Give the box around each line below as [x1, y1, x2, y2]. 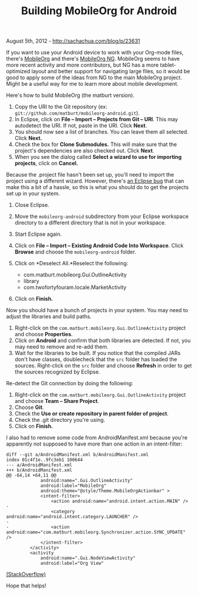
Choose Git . [14, 404, 44, 411]
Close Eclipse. [14, 201, 49, 209]
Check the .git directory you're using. [14, 417, 105, 424]
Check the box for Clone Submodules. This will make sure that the [14, 141, 177, 148]
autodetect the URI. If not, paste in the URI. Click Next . [14, 122, 147, 129]
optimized [6, 68, 31, 75]
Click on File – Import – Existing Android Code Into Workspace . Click [14, 242, 184, 249]
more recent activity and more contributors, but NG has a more [6, 61, 159, 69]
